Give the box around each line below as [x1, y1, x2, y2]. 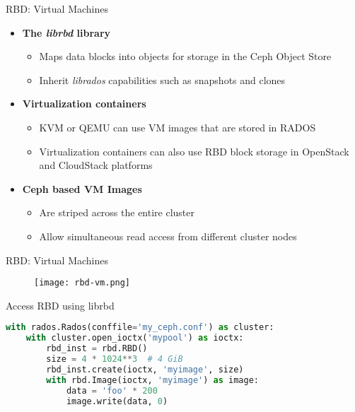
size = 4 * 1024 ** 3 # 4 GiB [46, 354, 183, 364]
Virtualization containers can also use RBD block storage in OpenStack [39, 143, 349, 158]
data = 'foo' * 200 [66, 385, 158, 396]
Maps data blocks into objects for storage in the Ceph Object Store [39, 49, 332, 64]
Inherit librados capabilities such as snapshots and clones [39, 72, 286, 87]
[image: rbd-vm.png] [34, 278, 131, 288]
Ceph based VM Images [22, 181, 142, 196]
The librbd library [22, 25, 111, 40]
